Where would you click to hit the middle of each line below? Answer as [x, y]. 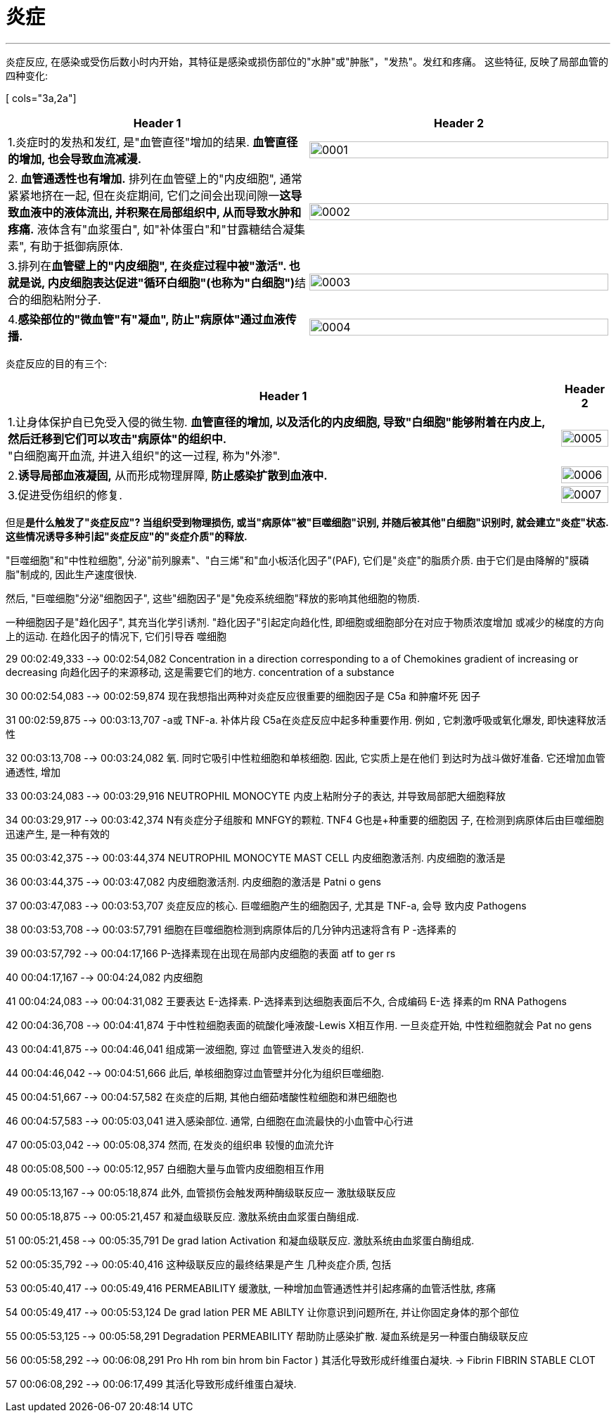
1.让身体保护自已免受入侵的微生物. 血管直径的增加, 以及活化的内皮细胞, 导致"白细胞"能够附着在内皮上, [277, 422]
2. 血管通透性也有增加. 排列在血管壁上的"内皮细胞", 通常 [155, 178]
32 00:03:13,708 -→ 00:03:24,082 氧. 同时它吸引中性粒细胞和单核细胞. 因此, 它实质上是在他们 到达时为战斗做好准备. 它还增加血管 [306, 758]
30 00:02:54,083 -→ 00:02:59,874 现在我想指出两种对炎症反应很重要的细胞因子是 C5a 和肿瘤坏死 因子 [243, 696]
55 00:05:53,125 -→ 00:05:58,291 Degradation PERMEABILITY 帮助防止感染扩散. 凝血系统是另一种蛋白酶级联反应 [267, 1336]
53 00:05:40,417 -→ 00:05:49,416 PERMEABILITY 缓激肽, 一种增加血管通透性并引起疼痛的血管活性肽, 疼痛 [251, 1288]
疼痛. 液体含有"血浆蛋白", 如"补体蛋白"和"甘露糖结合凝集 [156, 229]
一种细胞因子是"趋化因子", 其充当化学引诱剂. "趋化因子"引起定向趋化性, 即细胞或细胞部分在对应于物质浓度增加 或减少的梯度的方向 [305, 622]
